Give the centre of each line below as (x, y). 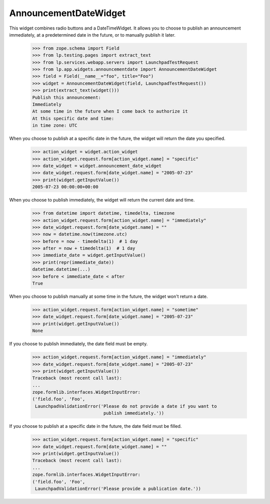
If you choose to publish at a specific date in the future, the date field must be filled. (95, 426)
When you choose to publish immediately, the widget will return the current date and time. (102, 200)
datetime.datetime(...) (61, 269)
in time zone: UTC (55, 126)
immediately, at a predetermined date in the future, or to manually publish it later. (92, 35)
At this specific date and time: (73, 118)
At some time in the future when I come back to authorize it (110, 111)
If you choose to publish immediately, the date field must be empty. (78, 344)
